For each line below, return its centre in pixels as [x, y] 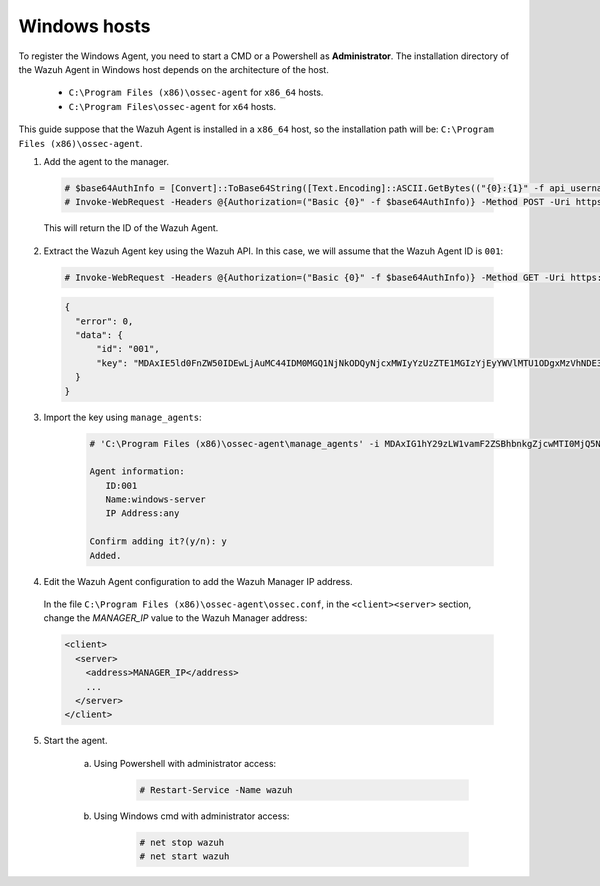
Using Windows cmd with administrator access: [191, 816]
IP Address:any [142, 513]
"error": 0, [104, 321]
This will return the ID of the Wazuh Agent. [131, 228]
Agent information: [137, 471]
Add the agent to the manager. [106, 161]
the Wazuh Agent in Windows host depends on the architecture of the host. [173, 69]
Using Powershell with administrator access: [185, 763]
